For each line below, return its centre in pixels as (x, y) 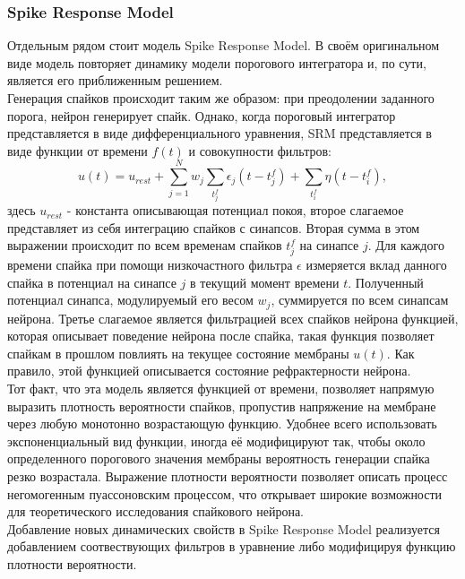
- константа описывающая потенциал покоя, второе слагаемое (235, 210)
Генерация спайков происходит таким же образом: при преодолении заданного (221, 98)
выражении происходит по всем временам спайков (145, 245)
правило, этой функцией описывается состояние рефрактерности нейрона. (209, 371)
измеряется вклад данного (376, 264)
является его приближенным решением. (115, 80)
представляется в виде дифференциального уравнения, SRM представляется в (220, 133)
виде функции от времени (77, 150)
